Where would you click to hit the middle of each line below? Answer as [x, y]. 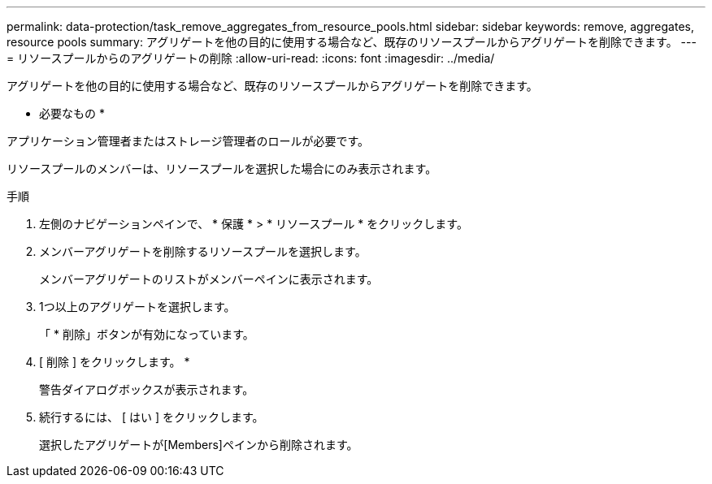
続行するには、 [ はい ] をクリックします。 [152, 417]
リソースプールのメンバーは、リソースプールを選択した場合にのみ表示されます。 [222, 169]
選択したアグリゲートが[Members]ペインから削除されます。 [199, 445]
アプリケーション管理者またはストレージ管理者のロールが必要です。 [188, 141]
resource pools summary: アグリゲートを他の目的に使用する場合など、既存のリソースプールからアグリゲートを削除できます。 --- [352, 42]
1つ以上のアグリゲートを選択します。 [137, 307]
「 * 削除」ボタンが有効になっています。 [147, 334]
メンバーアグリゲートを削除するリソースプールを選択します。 [203, 251]
